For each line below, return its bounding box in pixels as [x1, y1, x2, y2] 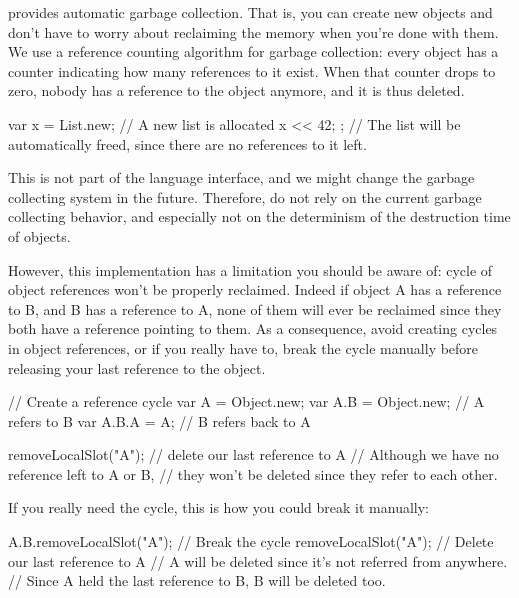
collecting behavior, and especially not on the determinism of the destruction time [8, 206, 511, 227]
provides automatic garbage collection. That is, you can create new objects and [8, 2, 493, 22]
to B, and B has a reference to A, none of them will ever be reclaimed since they [8, 298, 502, 319]
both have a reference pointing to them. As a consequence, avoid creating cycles [8, 318, 498, 339]
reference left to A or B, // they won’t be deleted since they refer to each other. [8, 463, 498, 484]
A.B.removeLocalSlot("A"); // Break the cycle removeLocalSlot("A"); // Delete [8, 531, 494, 552]
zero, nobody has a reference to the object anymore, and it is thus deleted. [8, 80, 465, 101]
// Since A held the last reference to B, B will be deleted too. [8, 570, 386, 591]
